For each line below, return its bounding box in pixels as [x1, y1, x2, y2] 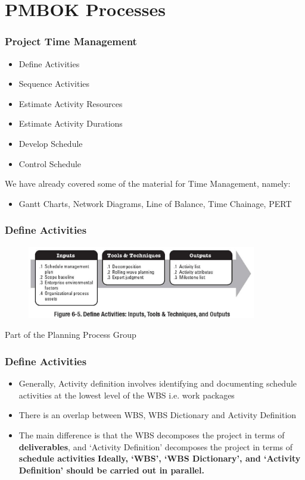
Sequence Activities [18, 77, 90, 90]
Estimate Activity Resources [18, 97, 123, 109]
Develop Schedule [18, 137, 83, 149]
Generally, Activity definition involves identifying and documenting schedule [18, 377, 297, 390]
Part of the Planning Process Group [5, 328, 136, 341]
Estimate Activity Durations [18, 117, 123, 130]
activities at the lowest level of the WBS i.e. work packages [18, 388, 235, 401]
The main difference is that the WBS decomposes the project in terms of [18, 429, 285, 441]
